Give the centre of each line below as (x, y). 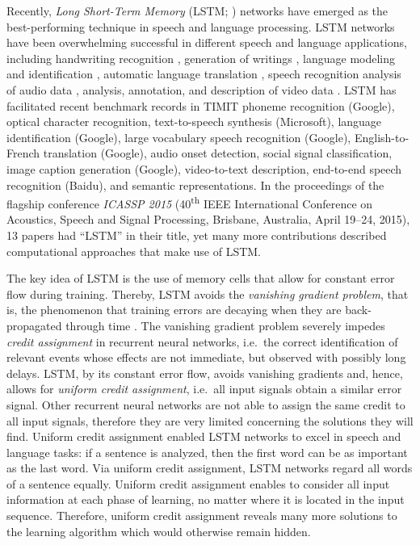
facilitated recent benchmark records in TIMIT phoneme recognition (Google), (201, 105)
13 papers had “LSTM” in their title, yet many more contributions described (197, 235)
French (23, 153)
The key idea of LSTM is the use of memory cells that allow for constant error (201, 278)
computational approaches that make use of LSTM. (134, 251)
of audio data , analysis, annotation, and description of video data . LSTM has (202, 89)
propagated (34, 325)
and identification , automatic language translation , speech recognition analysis (204, 74)
